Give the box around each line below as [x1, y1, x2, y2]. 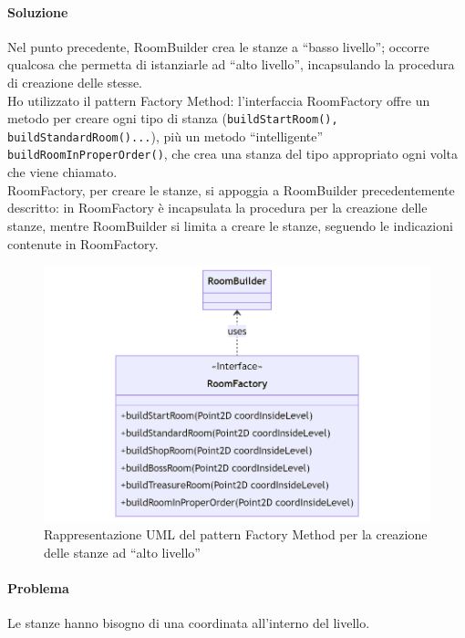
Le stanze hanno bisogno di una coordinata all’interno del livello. [7, 612, 370, 632]
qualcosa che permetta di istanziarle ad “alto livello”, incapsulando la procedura [7, 55, 455, 74]
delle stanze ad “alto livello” [44, 542, 201, 561]
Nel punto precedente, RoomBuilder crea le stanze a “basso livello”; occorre [7, 37, 429, 56]
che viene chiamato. [7, 162, 118, 182]
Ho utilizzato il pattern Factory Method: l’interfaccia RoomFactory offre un [7, 90, 430, 110]
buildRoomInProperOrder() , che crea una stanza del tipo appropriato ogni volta [7, 144, 459, 163]
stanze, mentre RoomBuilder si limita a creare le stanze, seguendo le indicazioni [7, 215, 453, 235]
